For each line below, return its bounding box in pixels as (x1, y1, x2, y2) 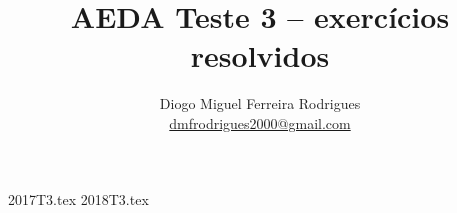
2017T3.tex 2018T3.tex (8, 188, 149, 209)
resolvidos (190, 35, 330, 76)
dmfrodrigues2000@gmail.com (169, 112, 351, 133)
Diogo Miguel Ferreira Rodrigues (159, 93, 361, 114)
